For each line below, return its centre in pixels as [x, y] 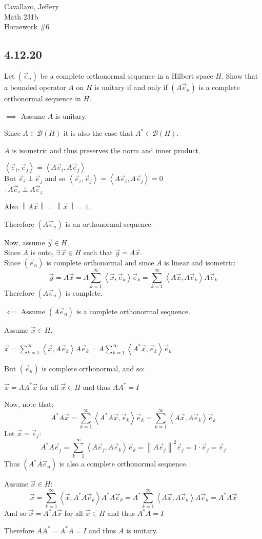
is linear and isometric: [200, 262]
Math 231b [21, 16]
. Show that [240, 75]
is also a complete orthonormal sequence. [124, 464]
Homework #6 [27, 26]
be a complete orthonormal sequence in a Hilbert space [127, 75]
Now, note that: [29, 404]
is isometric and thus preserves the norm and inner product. [106, 150]
